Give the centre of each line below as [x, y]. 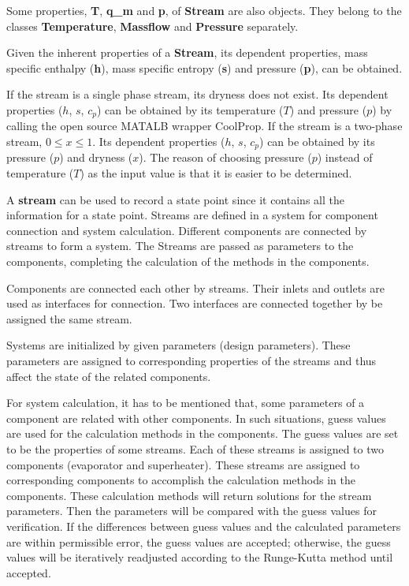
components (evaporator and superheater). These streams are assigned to [183, 464]
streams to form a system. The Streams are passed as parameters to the [180, 246]
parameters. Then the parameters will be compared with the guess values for [191, 511]
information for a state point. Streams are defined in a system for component [192, 215]
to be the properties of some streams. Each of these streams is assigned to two [195, 448]
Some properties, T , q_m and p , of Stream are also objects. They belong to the [204, 10]
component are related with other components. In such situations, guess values [196, 418]
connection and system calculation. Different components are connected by [187, 230]
